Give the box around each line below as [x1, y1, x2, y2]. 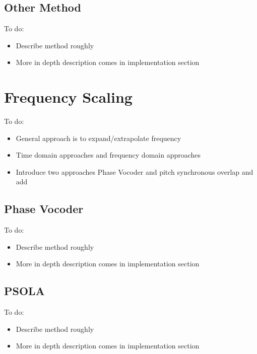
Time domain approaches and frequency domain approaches [16, 150, 201, 160]
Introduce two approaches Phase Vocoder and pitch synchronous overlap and [16, 166, 253, 177]
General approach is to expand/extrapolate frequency [16, 132, 181, 143]
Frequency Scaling [4, 87, 133, 107]
